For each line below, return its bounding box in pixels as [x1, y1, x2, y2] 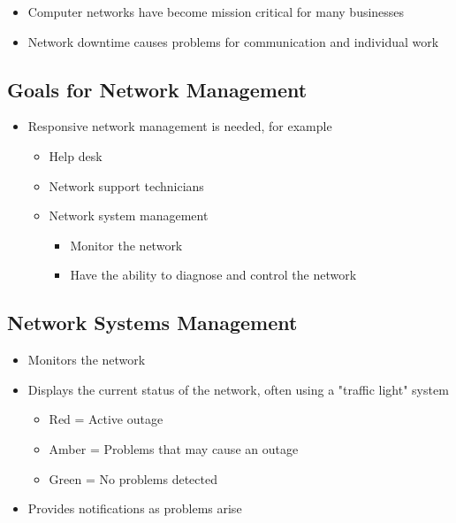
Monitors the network [27, 350, 146, 369]
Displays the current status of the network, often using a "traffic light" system [27, 380, 449, 398]
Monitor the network [70, 235, 183, 254]
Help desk [49, 146, 103, 165]
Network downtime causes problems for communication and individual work [27, 32, 439, 50]
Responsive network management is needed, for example [27, 117, 332, 135]
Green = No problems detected [49, 469, 217, 488]
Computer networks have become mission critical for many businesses [27, 3, 405, 20]
